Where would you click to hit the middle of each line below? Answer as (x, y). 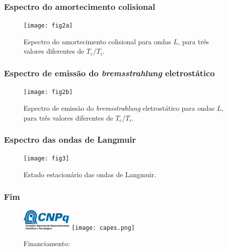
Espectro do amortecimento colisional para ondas (97, 41)
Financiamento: (47, 243)
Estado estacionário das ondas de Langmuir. (90, 174)
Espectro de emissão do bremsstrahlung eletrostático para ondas (119, 108)
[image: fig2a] (48, 26)
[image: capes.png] (103, 228)
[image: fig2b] (48, 92)
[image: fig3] (47, 159)
